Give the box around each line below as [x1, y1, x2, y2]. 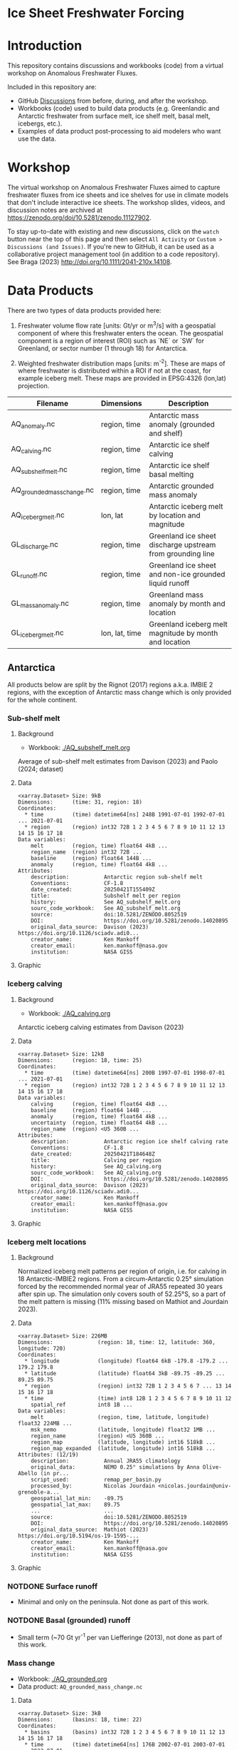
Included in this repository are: [7, 83, 97, 91]
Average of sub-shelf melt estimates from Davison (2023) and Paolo [17, 757, 218, 766]
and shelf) [149, 428, 184, 438]
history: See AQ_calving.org [31, 1163, 161, 1170]
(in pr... [40, 1470, 70, 1477]
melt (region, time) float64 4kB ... [31, 842, 169, 850]
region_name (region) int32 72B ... [31, 849, 142, 856]
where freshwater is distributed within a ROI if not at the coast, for [17, 366, 211, 375]
